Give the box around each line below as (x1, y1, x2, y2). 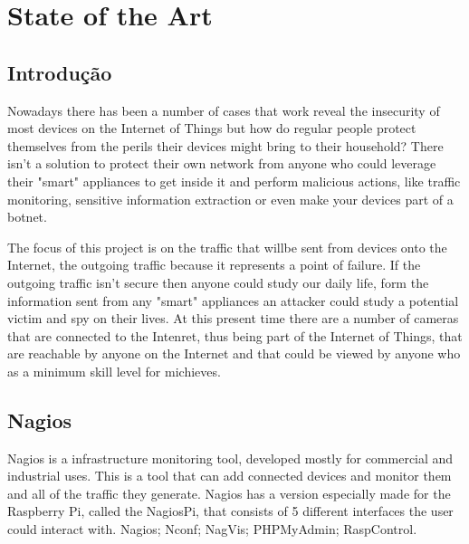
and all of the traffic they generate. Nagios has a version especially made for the (7, 483, 451, 502)
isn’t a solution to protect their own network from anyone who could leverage (7, 154, 436, 173)
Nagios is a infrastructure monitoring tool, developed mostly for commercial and (7, 448, 454, 467)
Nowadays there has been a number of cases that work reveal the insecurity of (7, 100, 440, 119)
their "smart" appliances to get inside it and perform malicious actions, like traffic (7, 171, 461, 190)
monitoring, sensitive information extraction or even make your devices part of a (7, 189, 454, 208)
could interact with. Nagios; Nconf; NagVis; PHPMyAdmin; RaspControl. (7, 520, 417, 539)
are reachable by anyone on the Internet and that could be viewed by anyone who (7, 344, 461, 363)
